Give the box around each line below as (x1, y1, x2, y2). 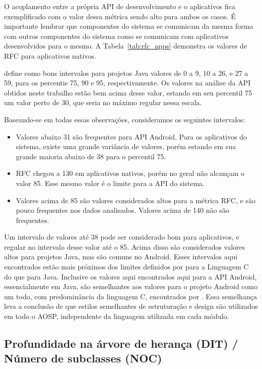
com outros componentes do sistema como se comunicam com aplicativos (4, 30, 229, 41)
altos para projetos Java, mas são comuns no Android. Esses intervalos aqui (4, 251, 237, 262)
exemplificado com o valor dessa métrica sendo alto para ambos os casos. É (4, 11, 236, 21)
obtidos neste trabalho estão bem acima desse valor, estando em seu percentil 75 (4, 87, 252, 98)
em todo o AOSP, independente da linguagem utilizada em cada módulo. (4, 311, 229, 321)
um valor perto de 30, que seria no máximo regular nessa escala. (4, 97, 202, 108)
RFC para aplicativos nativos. (4, 50, 96, 61)
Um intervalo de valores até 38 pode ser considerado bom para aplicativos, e (4, 232, 239, 242)
